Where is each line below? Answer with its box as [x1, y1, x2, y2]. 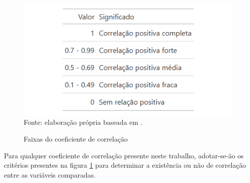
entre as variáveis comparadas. [4, 169, 96, 180]
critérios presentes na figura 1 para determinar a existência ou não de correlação [4, 160, 246, 170]
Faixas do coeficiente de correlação [24, 133, 128, 144]
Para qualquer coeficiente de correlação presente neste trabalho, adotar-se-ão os [4, 150, 244, 160]
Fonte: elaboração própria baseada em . [24, 117, 143, 127]
